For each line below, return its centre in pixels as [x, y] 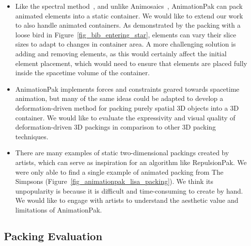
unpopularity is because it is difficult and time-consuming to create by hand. [129, 190]
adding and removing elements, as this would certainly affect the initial [121, 53]
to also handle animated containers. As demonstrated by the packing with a [128, 25]
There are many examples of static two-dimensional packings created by [122, 153]
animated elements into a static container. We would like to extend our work [129, 15]
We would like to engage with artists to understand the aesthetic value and [127, 200]
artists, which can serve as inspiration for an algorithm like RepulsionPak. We [131, 162]
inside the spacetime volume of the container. [82, 73]
